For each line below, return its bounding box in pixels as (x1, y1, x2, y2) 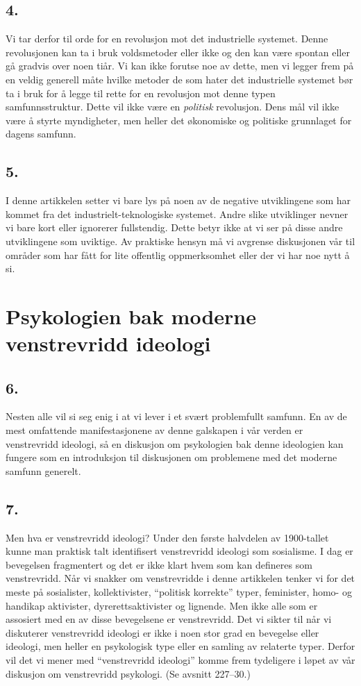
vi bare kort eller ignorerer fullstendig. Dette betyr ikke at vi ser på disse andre (6, 220, 343, 235)
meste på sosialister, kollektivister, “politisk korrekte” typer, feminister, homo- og (6, 585, 352, 599)
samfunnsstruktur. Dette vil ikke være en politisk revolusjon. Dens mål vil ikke (6, 99, 339, 114)
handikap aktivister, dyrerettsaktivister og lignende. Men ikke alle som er (6, 598, 318, 612)
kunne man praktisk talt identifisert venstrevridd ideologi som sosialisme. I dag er (6, 544, 353, 558)
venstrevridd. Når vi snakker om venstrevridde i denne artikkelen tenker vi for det (6, 571, 355, 585)
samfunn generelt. (6, 463, 81, 478)
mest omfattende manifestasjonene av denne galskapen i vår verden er (6, 423, 303, 437)
